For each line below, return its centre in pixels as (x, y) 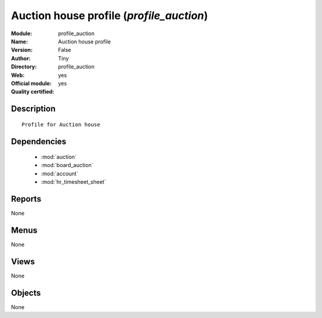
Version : (22, 50)
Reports (26, 199)
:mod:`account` (60, 174)
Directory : (24, 67)
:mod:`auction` (59, 157)
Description (33, 109)
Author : (21, 58)
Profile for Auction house (61, 124)
